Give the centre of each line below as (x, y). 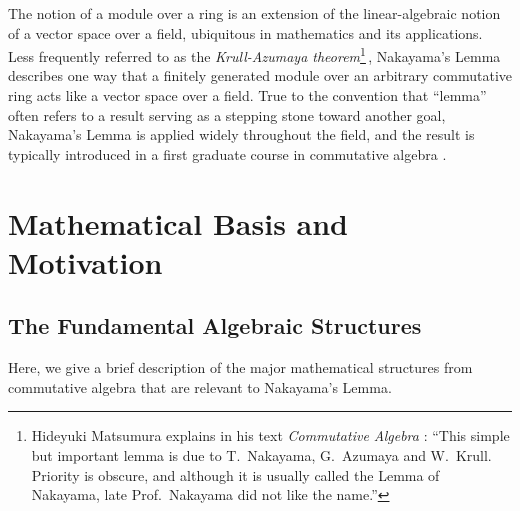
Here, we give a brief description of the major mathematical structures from (240, 367)
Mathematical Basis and (178, 222)
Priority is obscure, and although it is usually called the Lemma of (235, 474)
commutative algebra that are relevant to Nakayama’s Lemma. (200, 386)
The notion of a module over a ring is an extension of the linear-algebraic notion (254, 13)
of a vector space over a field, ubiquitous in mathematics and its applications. (245, 32)
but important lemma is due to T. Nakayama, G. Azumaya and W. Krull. (261, 454)
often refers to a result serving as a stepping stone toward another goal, (227, 114)
